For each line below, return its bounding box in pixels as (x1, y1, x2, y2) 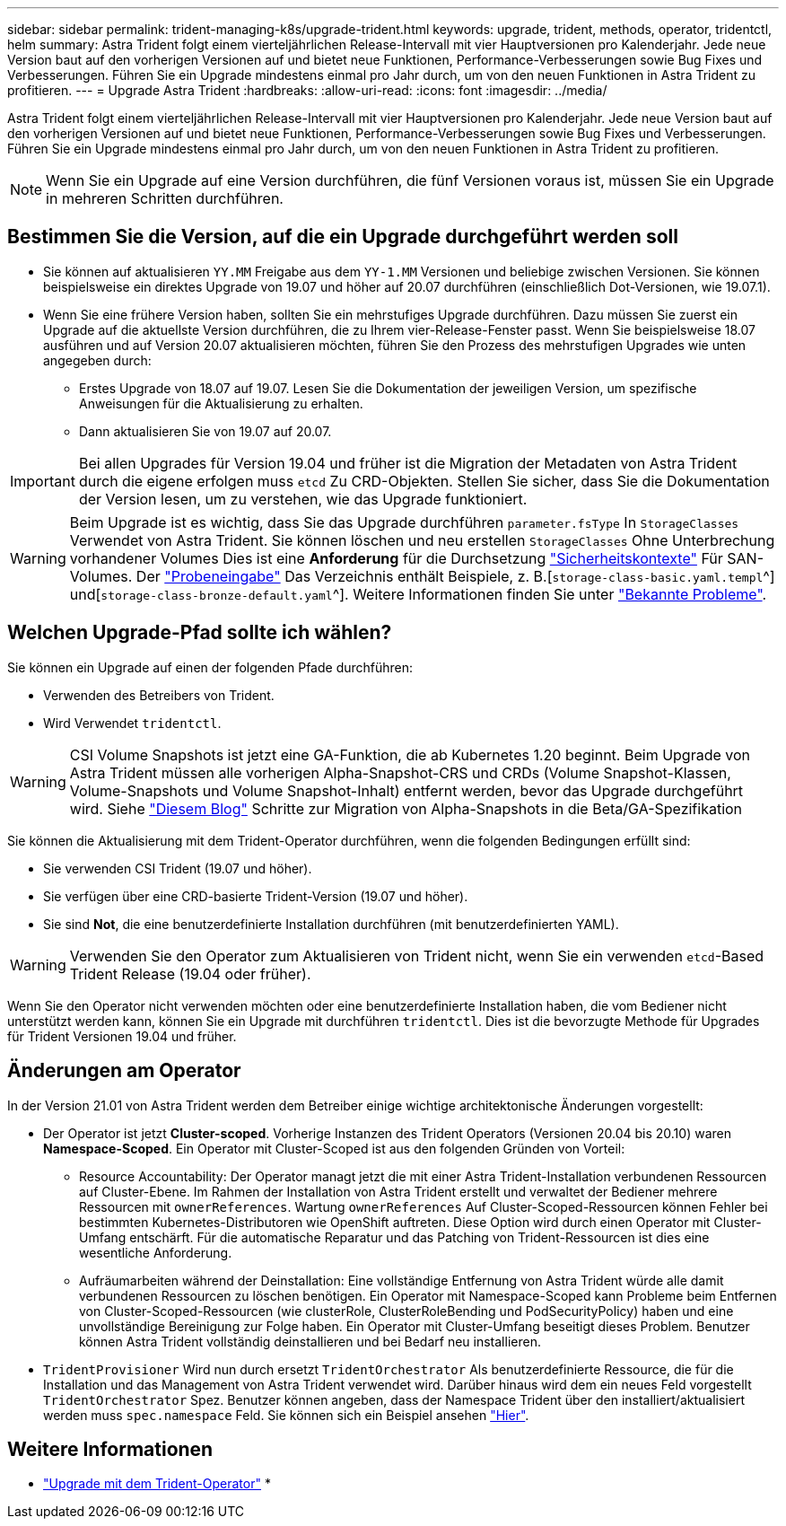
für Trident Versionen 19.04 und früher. (7, 1028, 237, 1044)
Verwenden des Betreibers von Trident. (43, 687, 275, 703)
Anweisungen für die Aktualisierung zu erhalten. (79, 395, 363, 411)
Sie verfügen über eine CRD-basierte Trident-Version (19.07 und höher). (43, 888, 468, 904)
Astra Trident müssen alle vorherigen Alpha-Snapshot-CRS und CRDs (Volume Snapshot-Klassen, (69, 763, 731, 782)
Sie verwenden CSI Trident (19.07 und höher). (43, 860, 312, 876)
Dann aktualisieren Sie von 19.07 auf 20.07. (79, 423, 332, 439)
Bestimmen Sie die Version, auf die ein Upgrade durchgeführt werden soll (7, 225, 678, 249)
